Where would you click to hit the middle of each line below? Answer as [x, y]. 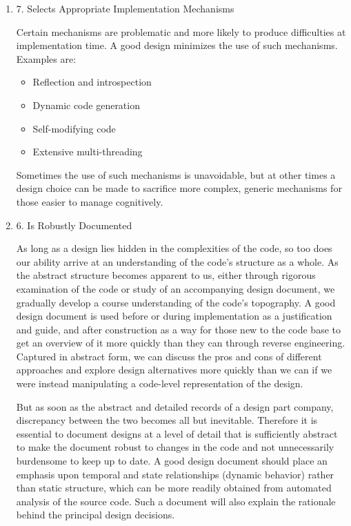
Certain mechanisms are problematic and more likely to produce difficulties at [181, 31]
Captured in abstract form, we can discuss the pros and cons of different [169, 356]
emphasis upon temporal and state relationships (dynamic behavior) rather [175, 474]
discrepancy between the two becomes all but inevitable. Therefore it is [167, 420]
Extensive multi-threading [88, 152]
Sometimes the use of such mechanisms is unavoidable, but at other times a [176, 174]
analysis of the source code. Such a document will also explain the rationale [176, 501]
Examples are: [46, 58]
